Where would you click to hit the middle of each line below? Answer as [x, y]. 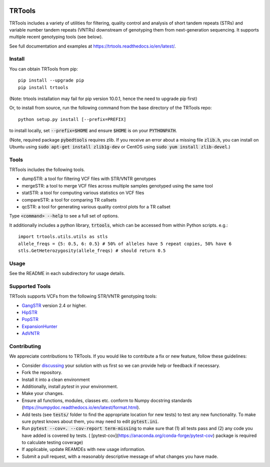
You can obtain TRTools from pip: [44, 69]
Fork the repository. [42, 372]
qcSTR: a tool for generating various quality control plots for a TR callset [96, 207]
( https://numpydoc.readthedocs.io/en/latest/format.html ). [81, 407]
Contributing [25, 346]
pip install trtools [43, 87]
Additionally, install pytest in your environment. [70, 386]
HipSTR [29, 312]
